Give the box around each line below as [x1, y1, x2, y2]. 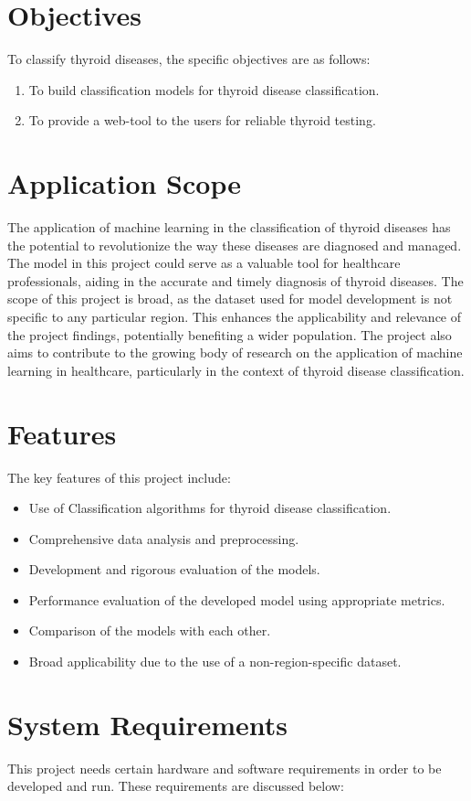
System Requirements [7, 705, 288, 742]
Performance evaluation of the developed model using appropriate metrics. [28, 590, 445, 609]
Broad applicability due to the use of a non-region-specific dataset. [28, 652, 402, 671]
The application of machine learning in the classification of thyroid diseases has [7, 218, 451, 237]
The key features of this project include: [7, 467, 231, 486]
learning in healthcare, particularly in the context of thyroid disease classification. [7, 360, 465, 379]
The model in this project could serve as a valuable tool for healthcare [7, 253, 401, 272]
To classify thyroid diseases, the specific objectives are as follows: [7, 49, 371, 69]
